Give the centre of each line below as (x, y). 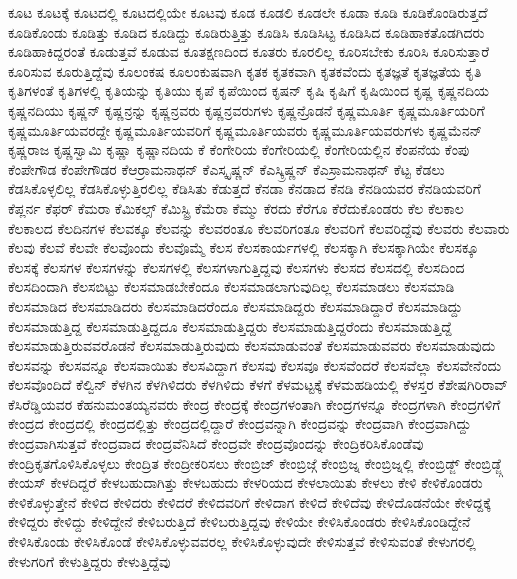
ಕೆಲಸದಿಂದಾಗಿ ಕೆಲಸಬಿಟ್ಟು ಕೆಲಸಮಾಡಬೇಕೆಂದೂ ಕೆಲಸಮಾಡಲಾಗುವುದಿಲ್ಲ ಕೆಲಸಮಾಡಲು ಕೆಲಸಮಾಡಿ (231, 286)
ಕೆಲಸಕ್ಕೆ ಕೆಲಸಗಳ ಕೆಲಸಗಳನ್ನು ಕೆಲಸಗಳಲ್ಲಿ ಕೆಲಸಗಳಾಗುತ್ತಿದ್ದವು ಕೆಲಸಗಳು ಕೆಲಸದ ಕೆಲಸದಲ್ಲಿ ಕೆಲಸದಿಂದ (236, 266)
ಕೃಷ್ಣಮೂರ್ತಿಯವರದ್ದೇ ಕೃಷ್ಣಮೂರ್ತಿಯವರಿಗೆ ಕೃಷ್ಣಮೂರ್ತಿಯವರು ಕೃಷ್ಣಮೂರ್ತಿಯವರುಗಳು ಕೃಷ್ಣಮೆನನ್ (245, 129)
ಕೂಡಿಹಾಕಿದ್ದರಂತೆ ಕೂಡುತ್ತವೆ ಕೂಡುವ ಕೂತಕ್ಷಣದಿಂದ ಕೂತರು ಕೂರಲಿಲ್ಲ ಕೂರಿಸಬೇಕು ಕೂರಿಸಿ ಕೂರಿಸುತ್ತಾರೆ (249, 51)
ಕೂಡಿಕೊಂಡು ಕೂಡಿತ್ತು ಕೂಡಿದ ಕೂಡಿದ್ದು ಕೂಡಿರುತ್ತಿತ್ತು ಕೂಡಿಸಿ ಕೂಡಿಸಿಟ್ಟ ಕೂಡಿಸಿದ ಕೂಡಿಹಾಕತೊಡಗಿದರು (246, 31)
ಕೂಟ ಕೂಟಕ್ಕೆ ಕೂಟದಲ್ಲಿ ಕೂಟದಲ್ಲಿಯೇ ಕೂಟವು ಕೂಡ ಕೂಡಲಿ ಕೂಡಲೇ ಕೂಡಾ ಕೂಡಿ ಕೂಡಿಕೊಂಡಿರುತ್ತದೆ (248, 12)
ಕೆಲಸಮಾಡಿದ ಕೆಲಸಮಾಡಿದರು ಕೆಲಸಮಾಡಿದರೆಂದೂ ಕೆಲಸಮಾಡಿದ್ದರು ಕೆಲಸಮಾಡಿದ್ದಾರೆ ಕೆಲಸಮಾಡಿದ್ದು (235, 305)
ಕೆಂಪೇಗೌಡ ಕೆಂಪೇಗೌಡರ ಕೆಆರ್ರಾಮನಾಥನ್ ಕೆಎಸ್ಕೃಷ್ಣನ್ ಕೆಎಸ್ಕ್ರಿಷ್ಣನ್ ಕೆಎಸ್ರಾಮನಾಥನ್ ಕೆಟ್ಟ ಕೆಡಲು (226, 168)
